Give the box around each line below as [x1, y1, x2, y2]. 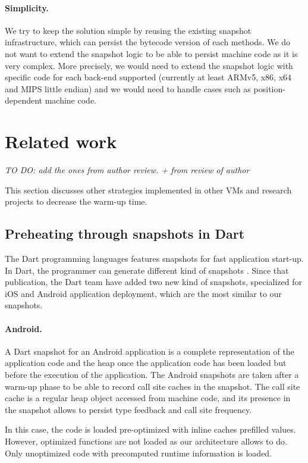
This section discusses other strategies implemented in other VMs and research [5, 183, 292, 196]
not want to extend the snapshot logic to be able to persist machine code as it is [5, 47, 298, 60]
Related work [5, 129, 117, 154]
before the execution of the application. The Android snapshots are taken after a [5, 368, 299, 381]
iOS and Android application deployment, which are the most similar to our [5, 287, 282, 299]
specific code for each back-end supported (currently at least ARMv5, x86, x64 [5, 71, 292, 83]
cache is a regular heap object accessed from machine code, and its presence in [5, 392, 291, 404]
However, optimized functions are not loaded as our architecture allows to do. [5, 434, 287, 447]
